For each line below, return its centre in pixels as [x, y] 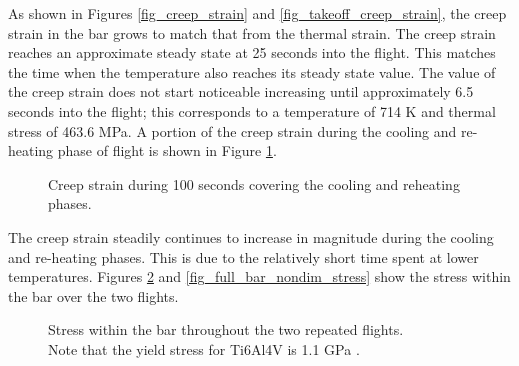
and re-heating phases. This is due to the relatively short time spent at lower [243, 256]
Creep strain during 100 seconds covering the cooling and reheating [254, 183]
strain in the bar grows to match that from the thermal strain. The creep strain [252, 32]
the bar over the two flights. [93, 295]
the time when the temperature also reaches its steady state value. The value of [252, 71]
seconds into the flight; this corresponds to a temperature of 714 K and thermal [252, 110]
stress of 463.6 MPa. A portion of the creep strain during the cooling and [232, 130]
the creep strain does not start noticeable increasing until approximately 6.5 [241, 91]
